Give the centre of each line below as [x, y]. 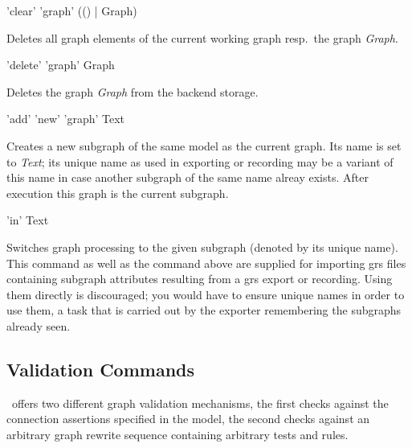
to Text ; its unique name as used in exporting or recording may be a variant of [200, 161]
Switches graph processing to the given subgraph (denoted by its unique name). [202, 247]
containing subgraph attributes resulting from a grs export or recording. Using [200, 279]
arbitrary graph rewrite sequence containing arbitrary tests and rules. [177, 434]
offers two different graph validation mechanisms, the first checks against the [200, 403]
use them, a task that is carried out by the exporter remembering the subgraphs [204, 310]
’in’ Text [28, 220]
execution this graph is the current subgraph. [118, 193]
